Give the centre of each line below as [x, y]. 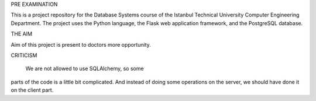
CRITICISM [24, 55]
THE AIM [21, 34]
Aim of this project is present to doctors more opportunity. [81, 44]
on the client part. [32, 90]
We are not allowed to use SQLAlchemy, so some [85, 69]
